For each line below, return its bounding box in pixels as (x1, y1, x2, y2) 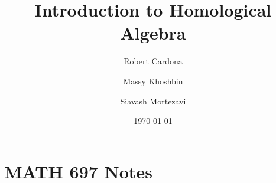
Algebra (120, 21, 186, 45)
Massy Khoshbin (123, 74, 183, 87)
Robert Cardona (124, 55, 183, 67)
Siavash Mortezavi (120, 94, 186, 107)
